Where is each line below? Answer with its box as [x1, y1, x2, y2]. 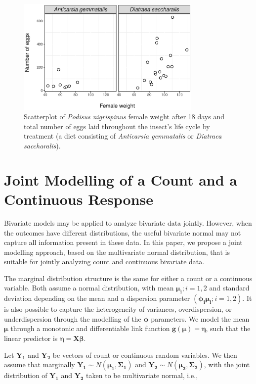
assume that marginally [4, 359, 75, 370]
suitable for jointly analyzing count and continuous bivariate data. [4, 256, 205, 267]
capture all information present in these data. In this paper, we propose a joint [4, 237, 243, 247]
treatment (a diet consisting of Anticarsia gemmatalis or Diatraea [24, 131, 222, 141]
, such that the [206, 323, 251, 334]
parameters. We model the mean [151, 313, 250, 324]
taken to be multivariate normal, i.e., [86, 370, 198, 381]
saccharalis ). [24, 141, 61, 151]
